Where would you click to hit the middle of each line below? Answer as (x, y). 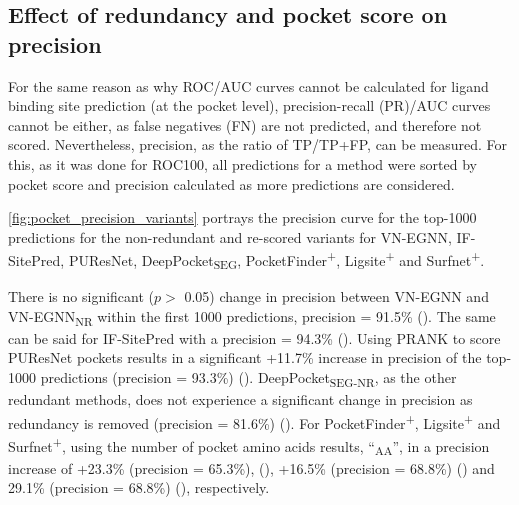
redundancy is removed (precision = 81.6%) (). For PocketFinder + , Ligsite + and (254, 421)
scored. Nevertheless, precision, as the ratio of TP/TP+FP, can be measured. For (258, 144)
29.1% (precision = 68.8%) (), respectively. (139, 487)
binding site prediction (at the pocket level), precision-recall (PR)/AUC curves (249, 105)
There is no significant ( (81, 296)
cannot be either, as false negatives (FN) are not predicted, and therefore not (245, 124)
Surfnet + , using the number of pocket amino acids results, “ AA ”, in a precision (249, 446)
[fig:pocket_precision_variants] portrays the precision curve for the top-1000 (242, 217)
